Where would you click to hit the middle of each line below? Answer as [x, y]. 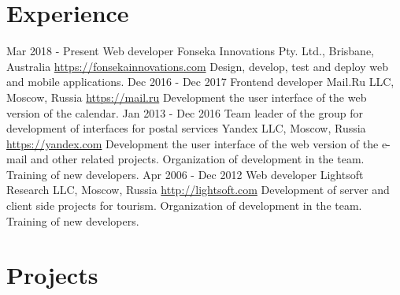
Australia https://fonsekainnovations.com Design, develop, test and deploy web [197, 66]
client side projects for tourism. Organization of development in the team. [184, 205]
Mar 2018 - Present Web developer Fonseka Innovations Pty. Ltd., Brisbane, [191, 51]
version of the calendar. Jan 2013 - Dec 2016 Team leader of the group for [185, 112]
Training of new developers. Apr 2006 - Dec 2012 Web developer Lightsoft [185, 174]
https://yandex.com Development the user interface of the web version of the [193, 143]
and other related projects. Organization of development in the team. [198, 159]
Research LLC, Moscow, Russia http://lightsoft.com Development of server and [198, 190]
